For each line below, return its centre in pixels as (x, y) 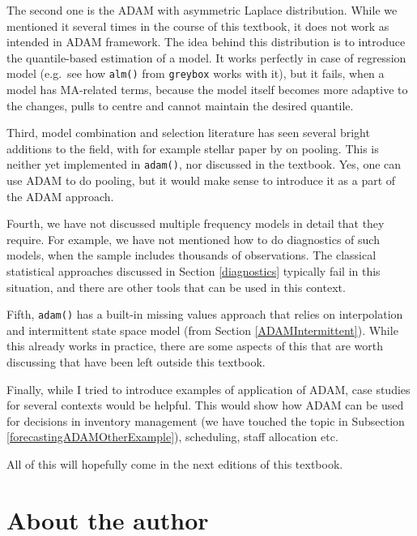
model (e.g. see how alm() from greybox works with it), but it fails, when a (196, 73)
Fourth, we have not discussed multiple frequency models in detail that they (196, 223)
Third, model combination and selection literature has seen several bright (188, 133)
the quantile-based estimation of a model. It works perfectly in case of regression (206, 57)
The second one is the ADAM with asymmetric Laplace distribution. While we (202, 10)
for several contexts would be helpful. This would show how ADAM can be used (205, 405)
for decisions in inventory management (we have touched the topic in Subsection (206, 420)
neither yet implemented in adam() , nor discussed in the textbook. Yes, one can (204, 164)
